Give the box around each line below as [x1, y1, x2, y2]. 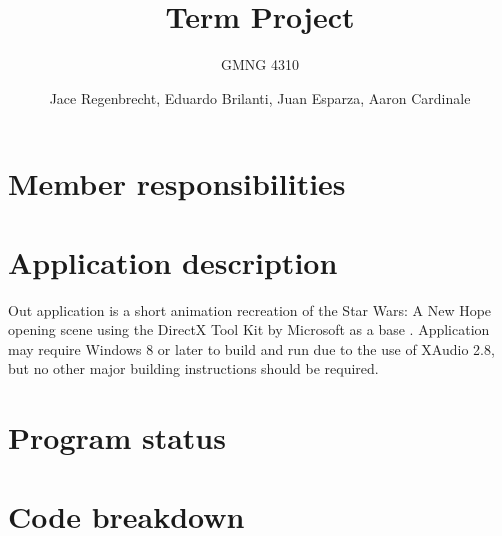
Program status [8, 417, 226, 458]
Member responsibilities [8, 163, 346, 204]
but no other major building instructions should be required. [8, 358, 379, 379]
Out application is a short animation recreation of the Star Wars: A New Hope [8, 299, 492, 320]
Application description [8, 241, 338, 282]
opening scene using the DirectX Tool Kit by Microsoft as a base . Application [8, 319, 490, 340]
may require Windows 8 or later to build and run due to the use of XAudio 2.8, [8, 338, 495, 359]
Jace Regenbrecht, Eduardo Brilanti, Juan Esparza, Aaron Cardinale [49, 87, 471, 108]
